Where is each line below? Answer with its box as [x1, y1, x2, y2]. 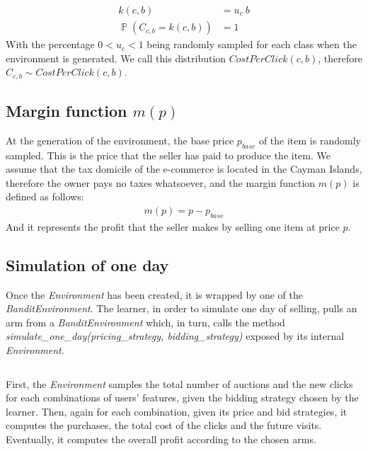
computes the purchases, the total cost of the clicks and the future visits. [6, 418, 322, 433]
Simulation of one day [6, 253, 169, 275]
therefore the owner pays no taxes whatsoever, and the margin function [6, 175, 316, 190]
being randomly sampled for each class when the [146, 37, 357, 52]
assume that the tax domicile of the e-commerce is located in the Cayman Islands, [6, 161, 362, 176]
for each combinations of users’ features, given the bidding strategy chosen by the [6, 390, 359, 405]
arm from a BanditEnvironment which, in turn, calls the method [6, 314, 285, 329]
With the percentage [6, 37, 95, 52]
